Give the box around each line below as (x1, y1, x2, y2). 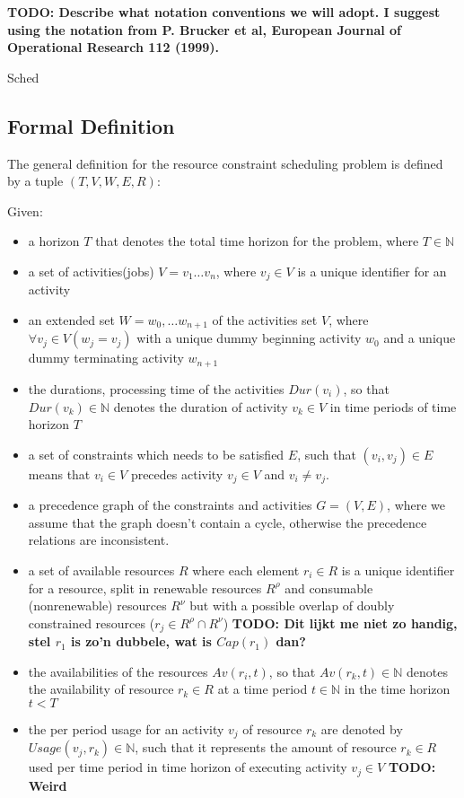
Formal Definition (7, 111, 175, 139)
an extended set (28, 311, 115, 329)
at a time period (217, 680, 308, 698)
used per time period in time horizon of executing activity (28, 758, 347, 776)
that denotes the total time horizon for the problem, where (95, 232, 419, 250)
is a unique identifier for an (297, 261, 447, 280)
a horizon (28, 232, 80, 250)
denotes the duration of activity (113, 397, 288, 416)
